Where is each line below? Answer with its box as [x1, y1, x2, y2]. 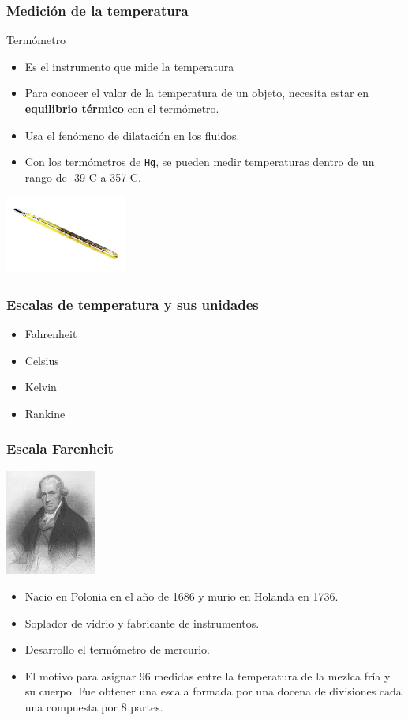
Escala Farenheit [6, 439, 114, 458]
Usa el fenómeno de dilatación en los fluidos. [24, 126, 240, 143]
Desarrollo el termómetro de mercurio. [24, 641, 211, 658]
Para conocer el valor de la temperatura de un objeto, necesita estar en [24, 85, 369, 101]
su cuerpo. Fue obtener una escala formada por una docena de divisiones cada [24, 683, 402, 699]
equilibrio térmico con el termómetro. [24, 100, 219, 116]
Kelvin [24, 379, 57, 395]
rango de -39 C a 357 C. [24, 168, 141, 185]
